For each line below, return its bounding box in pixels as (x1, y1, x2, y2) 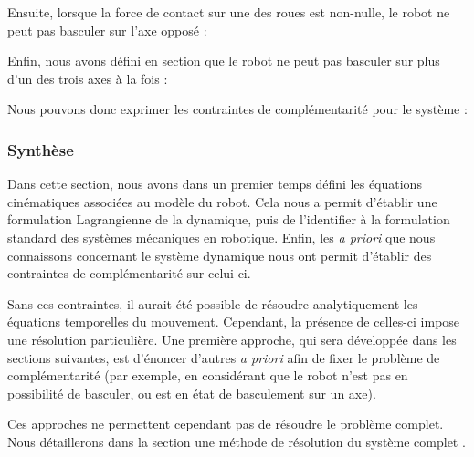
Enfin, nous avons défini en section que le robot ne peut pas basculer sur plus (7, 51, 440, 70)
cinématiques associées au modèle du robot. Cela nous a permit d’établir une (7, 192, 437, 211)
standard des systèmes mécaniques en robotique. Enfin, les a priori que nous (7, 227, 436, 246)
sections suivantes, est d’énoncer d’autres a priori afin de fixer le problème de (7, 348, 440, 367)
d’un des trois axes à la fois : (7, 68, 168, 88)
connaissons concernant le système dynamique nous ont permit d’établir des (7, 245, 432, 265)
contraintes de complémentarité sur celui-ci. (7, 264, 251, 283)
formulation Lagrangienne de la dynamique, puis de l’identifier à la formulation (7, 210, 450, 229)
